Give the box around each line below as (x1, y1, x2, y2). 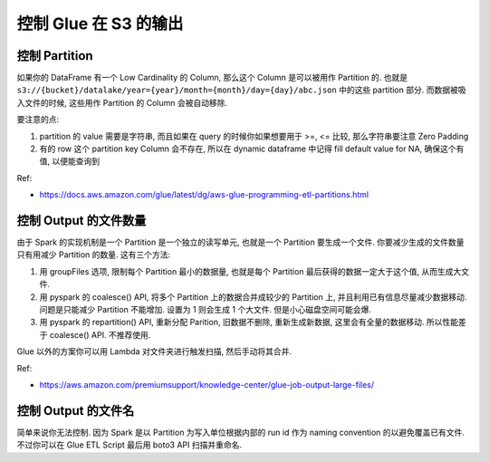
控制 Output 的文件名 (16, 403, 135, 419)
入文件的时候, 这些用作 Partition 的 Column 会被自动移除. (16, 97, 228, 108)
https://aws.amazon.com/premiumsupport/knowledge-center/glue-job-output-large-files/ (39, 380, 375, 390)
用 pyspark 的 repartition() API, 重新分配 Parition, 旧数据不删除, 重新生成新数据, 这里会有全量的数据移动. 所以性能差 (39, 317, 466, 328)
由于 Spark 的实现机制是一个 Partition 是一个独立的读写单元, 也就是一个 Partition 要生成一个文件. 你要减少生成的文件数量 (16, 236, 465, 248)
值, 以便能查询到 (39, 156, 100, 167)
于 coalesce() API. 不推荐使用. (39, 329, 151, 340)
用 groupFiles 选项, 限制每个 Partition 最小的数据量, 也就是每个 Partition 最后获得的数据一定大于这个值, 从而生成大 (39, 265, 462, 276)
